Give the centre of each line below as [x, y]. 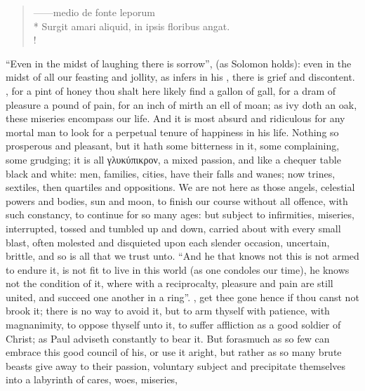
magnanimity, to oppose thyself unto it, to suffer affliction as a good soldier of [173, 325]
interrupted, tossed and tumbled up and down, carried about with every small [173, 228]
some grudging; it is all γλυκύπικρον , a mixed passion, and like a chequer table [173, 159]
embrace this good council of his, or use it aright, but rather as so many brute [174, 352]
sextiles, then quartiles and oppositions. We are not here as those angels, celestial [180, 187]
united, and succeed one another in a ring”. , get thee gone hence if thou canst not [182, 297]
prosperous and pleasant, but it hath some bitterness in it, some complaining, [173, 146]
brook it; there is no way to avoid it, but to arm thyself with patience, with [168, 311]
